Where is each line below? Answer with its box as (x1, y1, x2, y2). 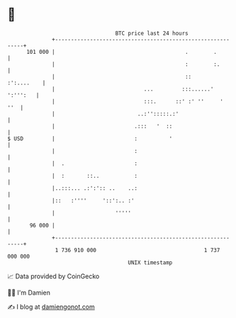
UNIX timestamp (128, 259, 173, 266)
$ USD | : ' (7, 135, 173, 142)
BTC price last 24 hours (115, 30, 189, 37)
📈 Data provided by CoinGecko (7, 272, 100, 280)
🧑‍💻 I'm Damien (7, 288, 51, 297)
